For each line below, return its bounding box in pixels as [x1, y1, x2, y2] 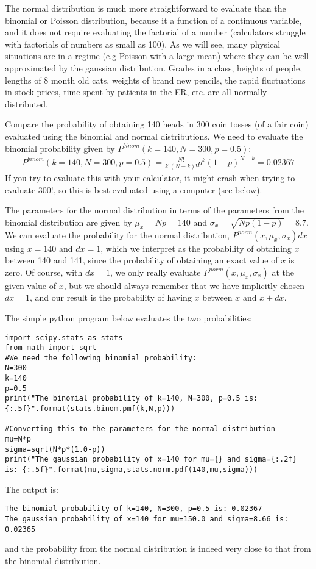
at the [272, 265, 295, 278]
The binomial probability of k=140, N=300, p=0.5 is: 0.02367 [5, 504, 262, 514]
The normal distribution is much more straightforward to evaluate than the [5, 2, 286, 14]
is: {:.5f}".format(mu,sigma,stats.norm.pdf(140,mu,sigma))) [5, 465, 258, 474]
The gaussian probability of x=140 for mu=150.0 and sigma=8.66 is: [5, 514, 289, 523]
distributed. [5, 97, 48, 110]
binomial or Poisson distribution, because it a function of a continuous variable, [5, 13, 302, 26]
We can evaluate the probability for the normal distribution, [5, 228, 230, 241]
